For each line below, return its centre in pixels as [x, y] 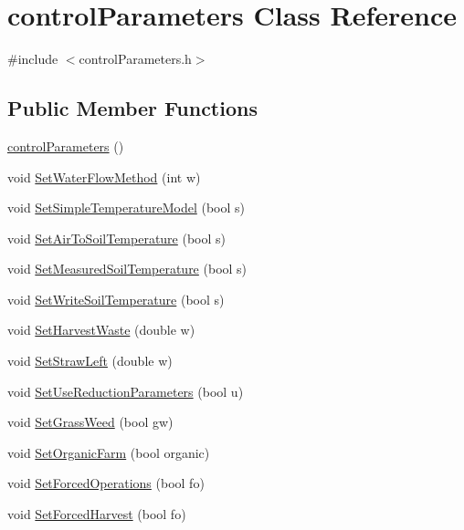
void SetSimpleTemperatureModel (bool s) [126, 208]
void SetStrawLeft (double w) [90, 361]
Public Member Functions [132, 108]
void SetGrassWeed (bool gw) [90, 422]
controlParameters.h [135, 59]
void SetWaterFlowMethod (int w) [104, 177]
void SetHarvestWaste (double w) [101, 330]
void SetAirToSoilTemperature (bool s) [117, 238]
